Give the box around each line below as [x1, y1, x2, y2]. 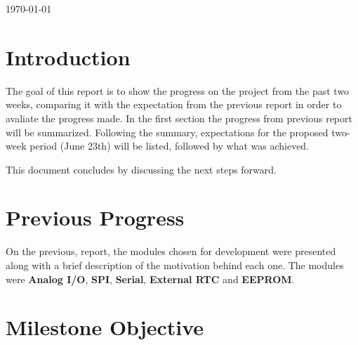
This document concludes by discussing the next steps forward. [6, 162, 277, 176]
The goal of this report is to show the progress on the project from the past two [6, 83, 350, 98]
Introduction [6, 42, 131, 71]
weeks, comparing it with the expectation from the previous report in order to [6, 97, 342, 112]
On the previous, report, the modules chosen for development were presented [6, 244, 336, 259]
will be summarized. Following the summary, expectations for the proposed [6, 124, 329, 139]
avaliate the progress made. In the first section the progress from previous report [6, 110, 352, 125]
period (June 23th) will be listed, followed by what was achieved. [29, 138, 310, 153]
